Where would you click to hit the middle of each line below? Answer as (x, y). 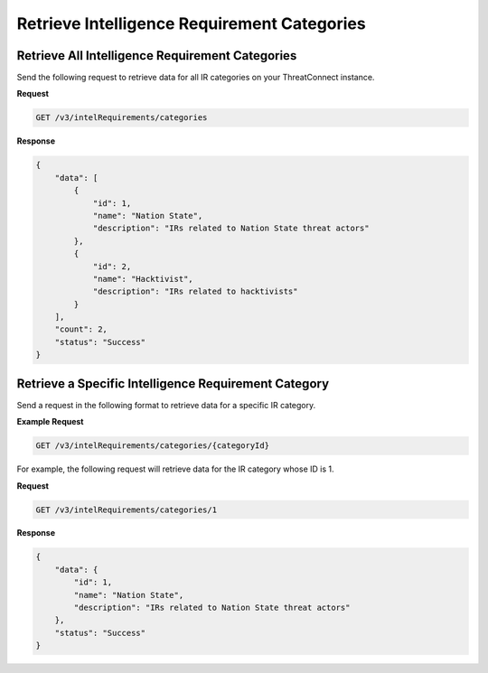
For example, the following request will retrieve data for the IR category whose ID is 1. (175, 469)
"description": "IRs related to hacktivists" (195, 292)
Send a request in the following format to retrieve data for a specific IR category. (166, 405)
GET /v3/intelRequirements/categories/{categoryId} (153, 446)
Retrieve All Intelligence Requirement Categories (157, 56)
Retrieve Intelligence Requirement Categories (191, 23)
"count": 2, (81, 329)
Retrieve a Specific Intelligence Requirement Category (173, 383)
